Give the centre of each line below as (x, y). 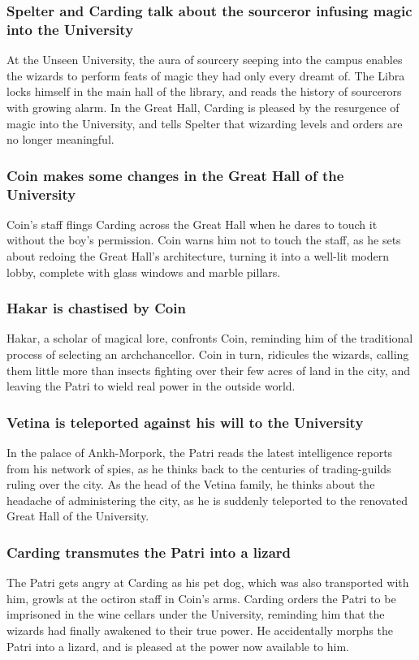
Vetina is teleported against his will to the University (185, 422)
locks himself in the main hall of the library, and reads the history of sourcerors (204, 91)
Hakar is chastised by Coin (96, 308)
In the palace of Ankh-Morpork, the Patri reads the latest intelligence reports (200, 453)
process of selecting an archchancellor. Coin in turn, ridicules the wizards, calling (208, 354)
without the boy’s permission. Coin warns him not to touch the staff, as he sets (204, 240)
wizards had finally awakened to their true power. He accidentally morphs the (200, 630)
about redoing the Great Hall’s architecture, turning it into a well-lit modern (198, 256)
